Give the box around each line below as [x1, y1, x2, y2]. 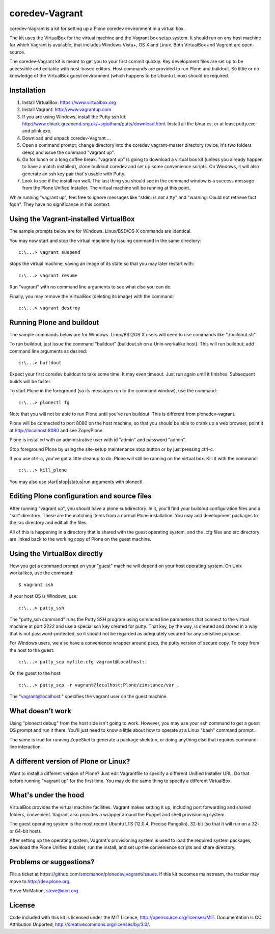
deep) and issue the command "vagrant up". [22, 149, 115, 155]
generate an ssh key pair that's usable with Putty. [22, 171, 126, 177]
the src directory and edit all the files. [9, 520, 88, 526]
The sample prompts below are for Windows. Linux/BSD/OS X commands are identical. [9, 228, 192, 234]
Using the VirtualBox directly [9, 549, 103, 558]
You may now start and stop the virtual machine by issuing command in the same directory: [9, 237, 201, 244]
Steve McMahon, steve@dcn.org [9, 888, 78, 894]
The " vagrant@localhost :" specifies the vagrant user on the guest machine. [9, 693, 168, 700]
